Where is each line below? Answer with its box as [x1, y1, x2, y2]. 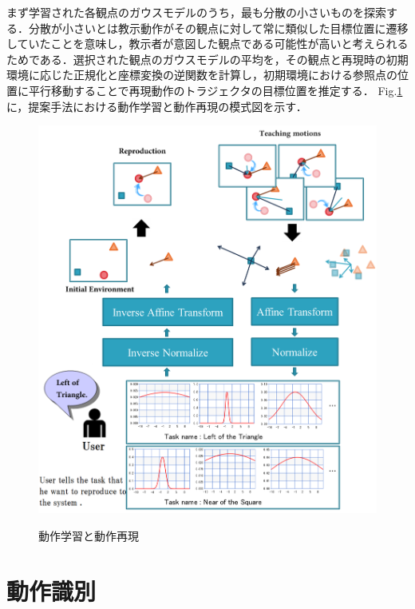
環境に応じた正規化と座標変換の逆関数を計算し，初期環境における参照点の [6, 66, 397, 83]
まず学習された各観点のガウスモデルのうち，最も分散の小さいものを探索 [6, 4, 386, 20]
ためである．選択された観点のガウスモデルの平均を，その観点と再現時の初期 [6, 50, 409, 67]
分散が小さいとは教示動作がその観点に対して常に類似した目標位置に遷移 [28, 19, 409, 36]
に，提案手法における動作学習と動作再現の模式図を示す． [6, 98, 307, 114]
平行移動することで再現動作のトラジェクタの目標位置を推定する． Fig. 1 [28, 82, 403, 98]
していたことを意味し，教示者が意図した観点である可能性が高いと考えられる [6, 35, 409, 52]
